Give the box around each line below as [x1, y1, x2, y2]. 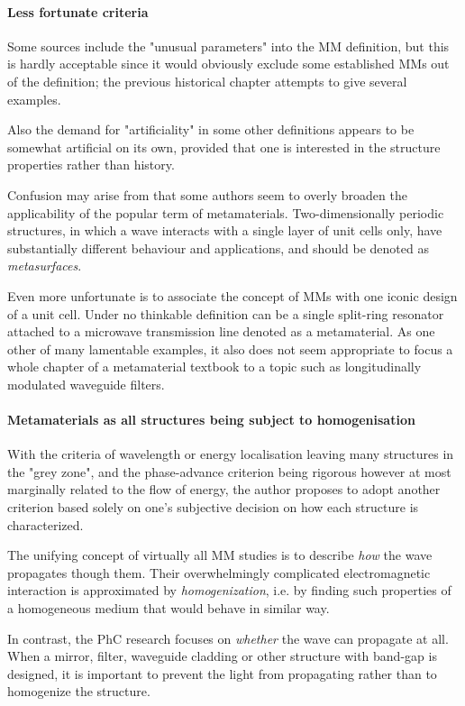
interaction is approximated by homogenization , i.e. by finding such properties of [7, 581, 451, 600]
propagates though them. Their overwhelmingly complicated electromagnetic [7, 563, 431, 582]
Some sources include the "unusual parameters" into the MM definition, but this [7, 36, 450, 55]
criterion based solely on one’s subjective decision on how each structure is [7, 498, 419, 517]
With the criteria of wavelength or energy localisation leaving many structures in [7, 445, 454, 463]
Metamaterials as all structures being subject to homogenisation [7, 410, 415, 429]
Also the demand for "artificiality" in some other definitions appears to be [7, 120, 415, 139]
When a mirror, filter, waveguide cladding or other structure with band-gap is [7, 646, 437, 665]
